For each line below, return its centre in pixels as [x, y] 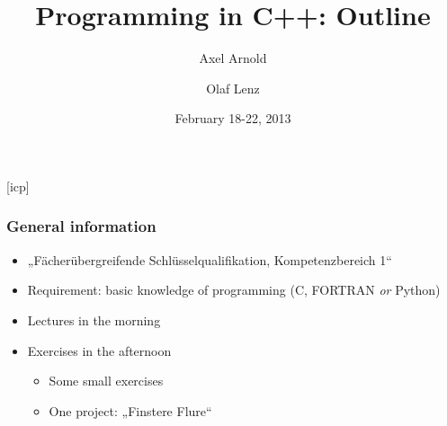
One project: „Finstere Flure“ [130, 410]
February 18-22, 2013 [233, 118]
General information [81, 226]
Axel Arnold [233, 58]
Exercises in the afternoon [99, 350]
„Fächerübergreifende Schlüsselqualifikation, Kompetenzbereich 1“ [210, 259]
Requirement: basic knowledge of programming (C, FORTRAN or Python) [234, 290]
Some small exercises [106, 381]
